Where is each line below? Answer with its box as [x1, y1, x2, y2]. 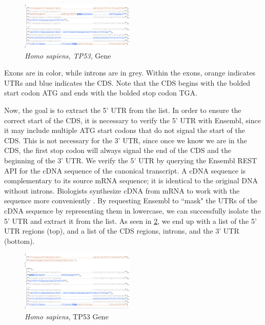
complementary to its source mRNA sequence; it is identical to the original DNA [4, 175, 258, 186]
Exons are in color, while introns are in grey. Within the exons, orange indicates [4, 67, 255, 78]
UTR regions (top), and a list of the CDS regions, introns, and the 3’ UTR [4, 225, 239, 236]
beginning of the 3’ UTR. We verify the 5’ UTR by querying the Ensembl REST [4, 155, 257, 165]
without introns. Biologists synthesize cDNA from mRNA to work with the [4, 185, 240, 196]
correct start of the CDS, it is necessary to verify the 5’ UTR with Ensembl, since [4, 114, 261, 125]
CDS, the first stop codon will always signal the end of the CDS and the [4, 145, 231, 156]
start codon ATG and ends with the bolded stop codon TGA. [4, 87, 197, 98]
